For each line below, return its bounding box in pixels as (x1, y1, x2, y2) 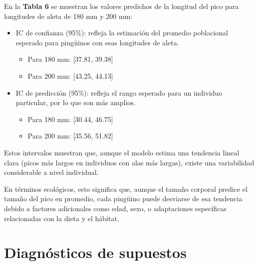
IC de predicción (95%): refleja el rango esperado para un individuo (15, 87, 223, 98)
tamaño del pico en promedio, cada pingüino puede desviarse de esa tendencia (4, 193, 243, 204)
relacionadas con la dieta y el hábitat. (4, 213, 119, 223)
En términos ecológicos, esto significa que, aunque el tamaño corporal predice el (4, 183, 248, 194)
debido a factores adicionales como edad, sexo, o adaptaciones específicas (4, 203, 227, 213)
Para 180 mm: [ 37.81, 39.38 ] (27, 54, 113, 64)
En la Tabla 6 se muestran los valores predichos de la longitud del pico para (4, 1, 239, 11)
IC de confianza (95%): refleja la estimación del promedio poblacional (15, 27, 229, 38)
